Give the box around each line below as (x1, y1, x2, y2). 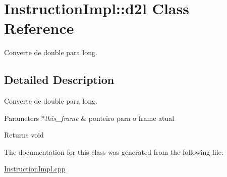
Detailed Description (4, 72, 115, 87)
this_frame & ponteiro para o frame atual (44, 112, 175, 123)
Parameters (4, 112, 39, 123)
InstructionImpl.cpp (4, 163, 66, 174)
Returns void (4, 129, 44, 140)
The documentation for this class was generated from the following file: (4, 146, 223, 157)
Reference (4, 18, 74, 38)
